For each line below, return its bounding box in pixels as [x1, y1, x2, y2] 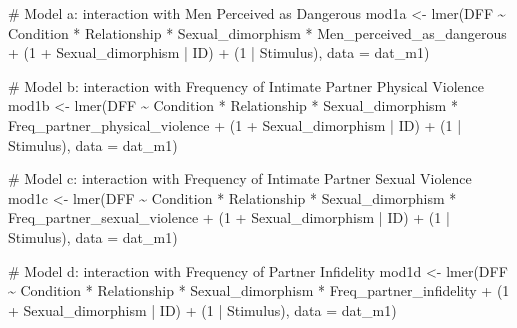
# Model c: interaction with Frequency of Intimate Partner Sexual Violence [8, 168, 472, 189]
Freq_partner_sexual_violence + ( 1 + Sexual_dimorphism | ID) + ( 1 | [8, 207, 450, 228]
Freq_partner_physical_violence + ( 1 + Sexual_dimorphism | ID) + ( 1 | [8, 114, 462, 135]
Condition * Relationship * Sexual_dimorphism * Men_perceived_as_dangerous [8, 22, 507, 43]
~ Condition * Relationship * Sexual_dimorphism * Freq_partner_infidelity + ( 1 [8, 280, 510, 301]
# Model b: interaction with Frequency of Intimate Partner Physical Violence [8, 75, 485, 96]
